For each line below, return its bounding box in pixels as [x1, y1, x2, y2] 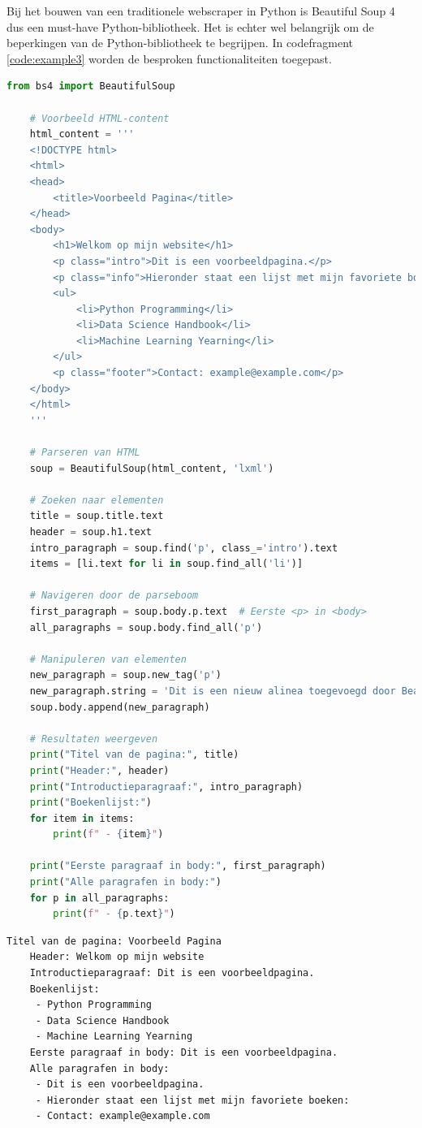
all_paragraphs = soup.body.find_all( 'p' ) [29, 621, 263, 633]
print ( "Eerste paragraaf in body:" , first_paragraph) [29, 860, 326, 872]
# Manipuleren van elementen [29, 653, 187, 665]
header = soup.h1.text [29, 526, 152, 538]
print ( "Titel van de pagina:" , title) [29, 749, 239, 761]
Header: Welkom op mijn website [29, 951, 205, 963]
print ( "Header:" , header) [29, 764, 170, 776]
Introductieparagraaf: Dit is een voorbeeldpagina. [29, 967, 315, 979]
